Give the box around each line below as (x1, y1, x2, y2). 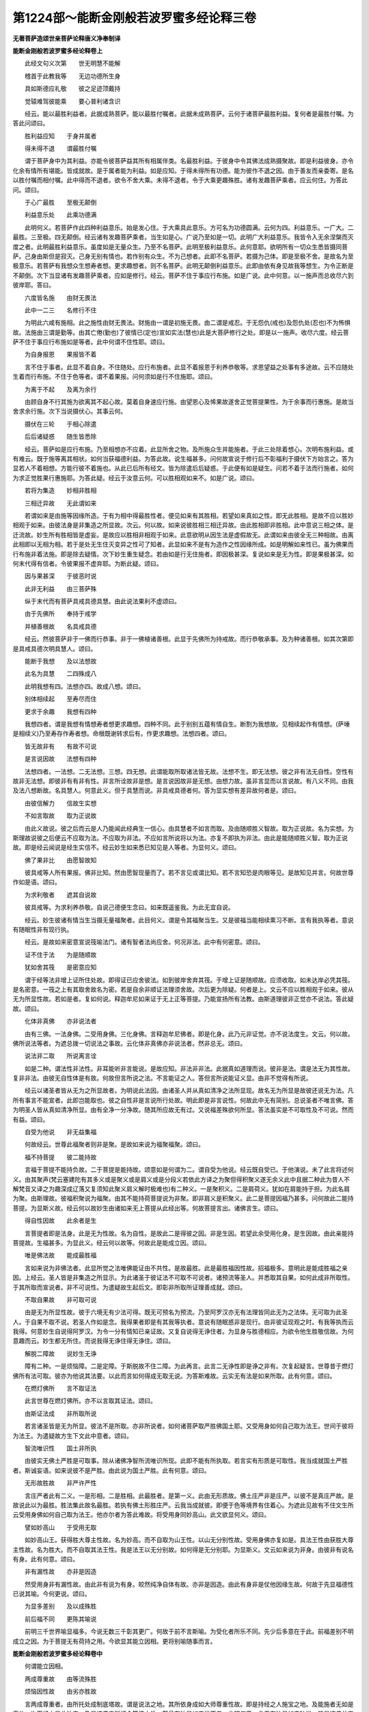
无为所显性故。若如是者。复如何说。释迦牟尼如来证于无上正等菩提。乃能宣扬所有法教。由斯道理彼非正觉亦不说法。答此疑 (12, 995, 354, 1003)
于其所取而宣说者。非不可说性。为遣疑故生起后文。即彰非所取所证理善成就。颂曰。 (12, 1283, 246, 1291)
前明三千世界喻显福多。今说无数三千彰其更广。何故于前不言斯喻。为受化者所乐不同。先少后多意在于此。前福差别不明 (24, 1627, 354, 1636)
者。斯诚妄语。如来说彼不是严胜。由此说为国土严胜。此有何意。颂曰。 (12, 1466, 210, 1474)
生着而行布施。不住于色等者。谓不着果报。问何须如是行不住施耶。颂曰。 (12, 373, 217, 381)
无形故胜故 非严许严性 (24, 1479, 97, 1487)
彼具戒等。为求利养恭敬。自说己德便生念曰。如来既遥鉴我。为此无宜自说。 (24, 903, 234, 911)
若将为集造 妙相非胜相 (24, 486, 97, 494)
